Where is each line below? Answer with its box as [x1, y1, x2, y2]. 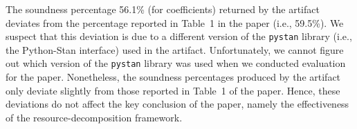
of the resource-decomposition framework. [6, 110, 183, 124]
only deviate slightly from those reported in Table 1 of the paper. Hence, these [6, 83, 340, 97]
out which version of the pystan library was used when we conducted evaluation [6, 56, 346, 70]
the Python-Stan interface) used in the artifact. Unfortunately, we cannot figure [6, 42, 344, 57]
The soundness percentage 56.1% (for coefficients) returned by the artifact [6, 2, 320, 16]
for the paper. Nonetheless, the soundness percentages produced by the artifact [6, 70, 341, 84]
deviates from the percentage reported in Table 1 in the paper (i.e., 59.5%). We [6, 15, 344, 30]
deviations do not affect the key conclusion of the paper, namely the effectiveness [6, 97, 349, 111]
